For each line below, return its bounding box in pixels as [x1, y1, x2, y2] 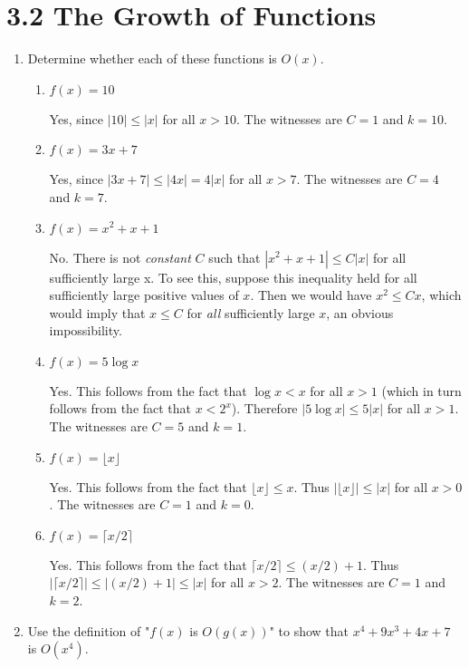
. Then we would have [250, 285, 372, 304]
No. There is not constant [49, 247, 191, 266]
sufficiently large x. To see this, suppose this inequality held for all [49, 267, 417, 286]
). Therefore [231, 399, 298, 418]
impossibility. [49, 321, 122, 340]
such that [208, 247, 261, 266]
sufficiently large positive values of [49, 285, 239, 304]
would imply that [49, 303, 146, 322]
